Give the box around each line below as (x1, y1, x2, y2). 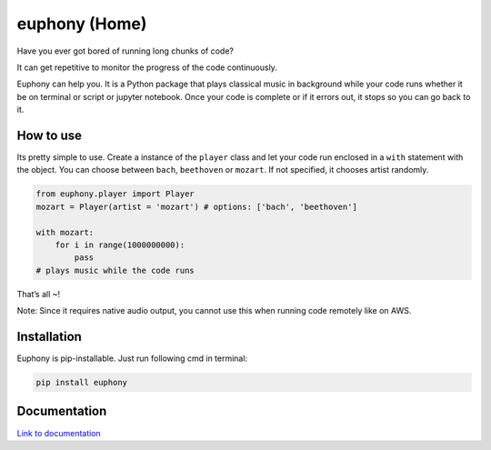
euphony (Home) (16, 14, 147, 34)
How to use (16, 127, 82, 143)
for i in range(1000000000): (55, 239, 185, 250)
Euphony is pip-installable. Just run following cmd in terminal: (16, 353, 248, 364)
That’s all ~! (16, 288, 61, 299)
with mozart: (35, 227, 95, 237)
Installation (16, 328, 82, 345)
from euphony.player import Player (35, 189, 195, 199)
